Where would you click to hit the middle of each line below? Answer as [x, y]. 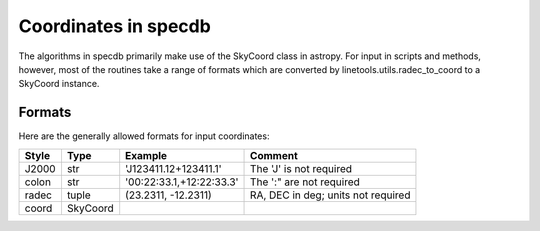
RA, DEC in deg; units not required [330, 195]
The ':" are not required [305, 182]
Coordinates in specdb [115, 26]
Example [146, 155]
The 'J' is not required [301, 168]
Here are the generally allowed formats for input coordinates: [144, 136]
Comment [274, 155]
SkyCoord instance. [59, 84]
